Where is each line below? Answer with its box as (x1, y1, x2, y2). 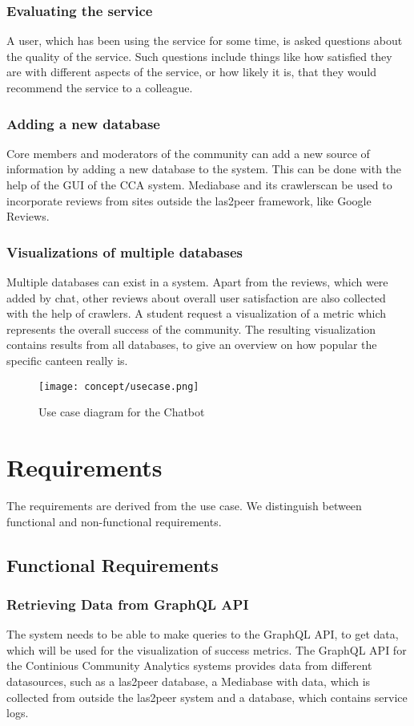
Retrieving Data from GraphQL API (6, 594, 249, 614)
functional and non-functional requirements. (6, 513, 222, 529)
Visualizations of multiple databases (6, 241, 243, 262)
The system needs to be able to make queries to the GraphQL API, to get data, (6, 626, 399, 643)
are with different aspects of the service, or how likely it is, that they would (6, 63, 377, 80)
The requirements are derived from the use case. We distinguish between (6, 497, 362, 513)
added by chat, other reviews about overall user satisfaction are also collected (6, 289, 386, 306)
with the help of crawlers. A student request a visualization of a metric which (6, 305, 387, 322)
